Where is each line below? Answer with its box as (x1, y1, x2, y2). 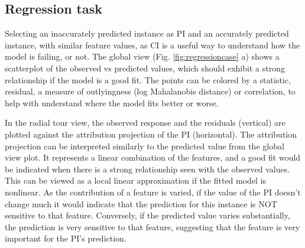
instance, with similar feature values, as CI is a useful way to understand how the (5, 38, 300, 51)
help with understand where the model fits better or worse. (5, 96, 219, 109)
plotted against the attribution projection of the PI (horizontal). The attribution (5, 128, 297, 140)
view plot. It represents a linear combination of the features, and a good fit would (5, 151, 301, 164)
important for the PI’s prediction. (5, 232, 126, 244)
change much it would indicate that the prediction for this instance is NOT (5, 197, 277, 210)
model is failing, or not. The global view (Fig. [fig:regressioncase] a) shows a (5, 50, 280, 63)
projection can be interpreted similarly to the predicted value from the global (5, 139, 284, 152)
